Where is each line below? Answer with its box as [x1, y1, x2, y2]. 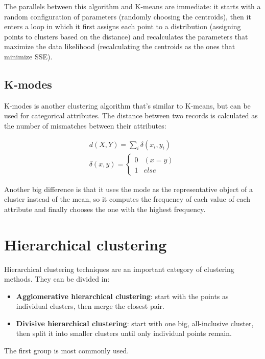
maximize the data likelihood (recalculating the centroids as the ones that [4, 41, 235, 52]
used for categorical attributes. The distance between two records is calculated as [4, 110, 258, 121]
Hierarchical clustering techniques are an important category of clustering [4, 263, 234, 274]
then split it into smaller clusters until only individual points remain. [16, 328, 232, 339]
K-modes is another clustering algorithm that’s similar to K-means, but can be [4, 100, 251, 111]
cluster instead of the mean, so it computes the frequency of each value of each [4, 194, 251, 204]
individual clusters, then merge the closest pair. [16, 301, 164, 311]
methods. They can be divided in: [4, 273, 110, 284]
